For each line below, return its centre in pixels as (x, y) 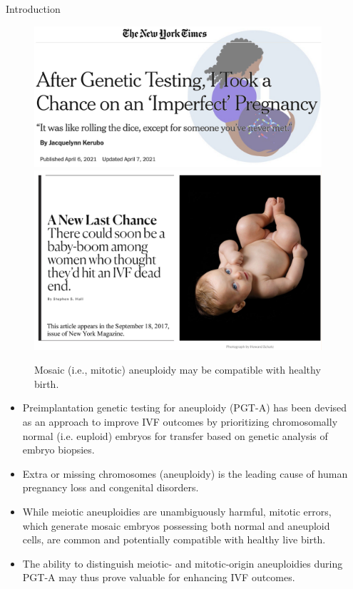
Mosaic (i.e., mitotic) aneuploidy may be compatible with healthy (178, 370)
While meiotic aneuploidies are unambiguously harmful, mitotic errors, (177, 511)
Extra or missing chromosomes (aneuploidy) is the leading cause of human (185, 473)
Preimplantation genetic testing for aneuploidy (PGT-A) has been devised (185, 408)
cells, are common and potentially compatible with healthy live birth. (174, 539)
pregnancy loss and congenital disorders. (111, 487)
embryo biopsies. (58, 450)
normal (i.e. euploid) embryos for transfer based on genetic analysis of (175, 435)
